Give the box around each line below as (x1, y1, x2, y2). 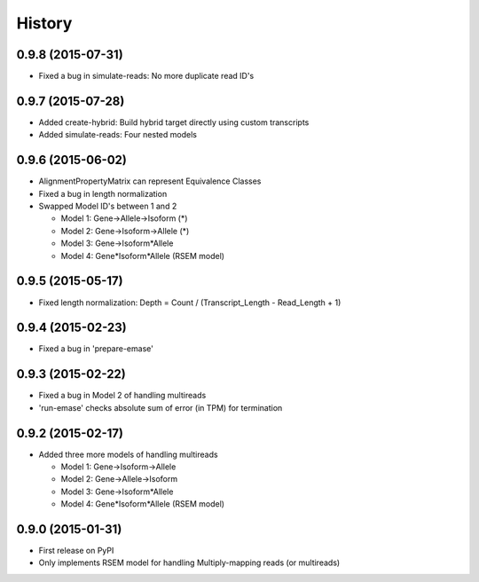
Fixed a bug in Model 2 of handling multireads (38, 390, 207, 401)
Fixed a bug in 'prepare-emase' (38, 343, 154, 354)
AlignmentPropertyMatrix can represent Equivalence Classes (38, 176, 262, 186)
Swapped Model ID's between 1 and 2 (38, 201, 177, 212)
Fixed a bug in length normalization (38, 188, 168, 199)
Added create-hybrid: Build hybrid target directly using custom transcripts (38, 116, 310, 128)
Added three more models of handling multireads (38, 449, 218, 460)
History (16, 13, 73, 33)
